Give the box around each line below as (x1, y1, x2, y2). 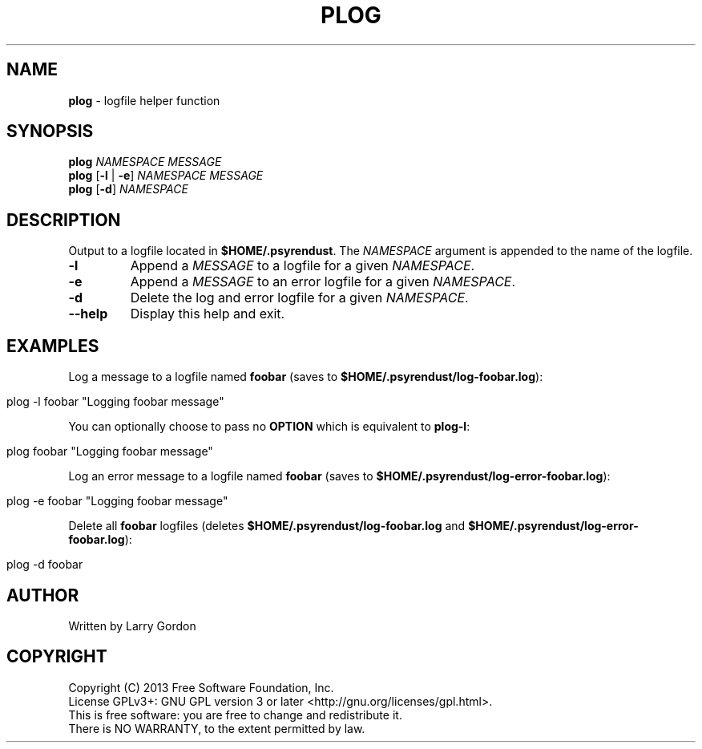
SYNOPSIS (6, 121, 94, 142)
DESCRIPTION (6, 209, 121, 230)
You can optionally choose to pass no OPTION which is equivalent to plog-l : (68, 419, 470, 434)
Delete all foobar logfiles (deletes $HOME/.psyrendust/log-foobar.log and (68, 519, 466, 533)
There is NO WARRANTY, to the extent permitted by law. (68, 721, 365, 735)
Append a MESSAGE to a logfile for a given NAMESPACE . (130, 257, 475, 274)
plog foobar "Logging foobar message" (6, 444, 213, 459)
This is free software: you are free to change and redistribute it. (68, 707, 402, 722)
